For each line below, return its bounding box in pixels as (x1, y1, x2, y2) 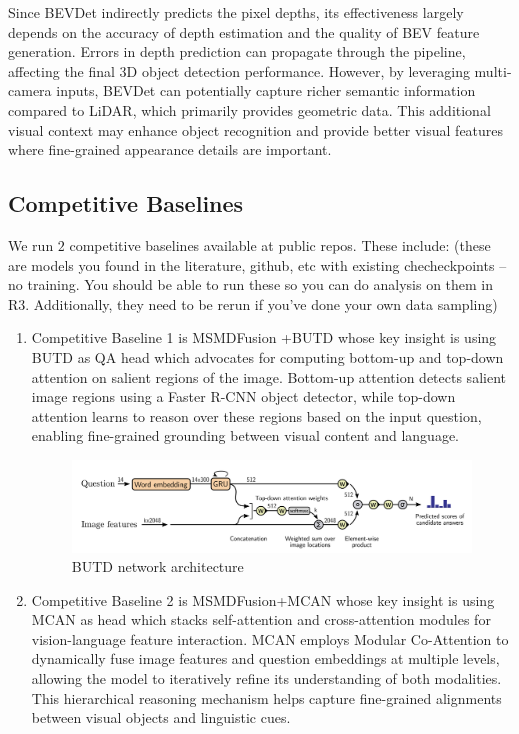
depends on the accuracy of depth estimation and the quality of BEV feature (8, 21, 480, 42)
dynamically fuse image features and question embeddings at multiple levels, (31, 648, 500, 669)
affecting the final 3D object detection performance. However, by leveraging (8, 60, 470, 81)
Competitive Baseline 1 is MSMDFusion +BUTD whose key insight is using (31, 327, 497, 348)
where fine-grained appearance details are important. (8, 139, 332, 160)
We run (8, 234, 54, 255)
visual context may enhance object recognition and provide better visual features (8, 119, 504, 140)
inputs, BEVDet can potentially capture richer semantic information (56, 80, 476, 101)
